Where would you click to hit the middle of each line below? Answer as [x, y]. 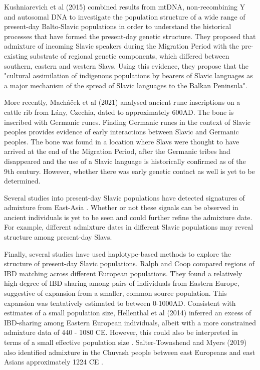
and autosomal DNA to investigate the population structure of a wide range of [125, 16]
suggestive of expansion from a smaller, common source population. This [115, 293]
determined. [22, 181]
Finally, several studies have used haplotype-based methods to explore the [118, 253]
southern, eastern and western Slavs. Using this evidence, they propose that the [126, 65]
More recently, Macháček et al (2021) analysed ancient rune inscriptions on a [122, 102]
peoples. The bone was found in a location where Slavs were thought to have [122, 141]
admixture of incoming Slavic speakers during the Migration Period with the [121, 46]
